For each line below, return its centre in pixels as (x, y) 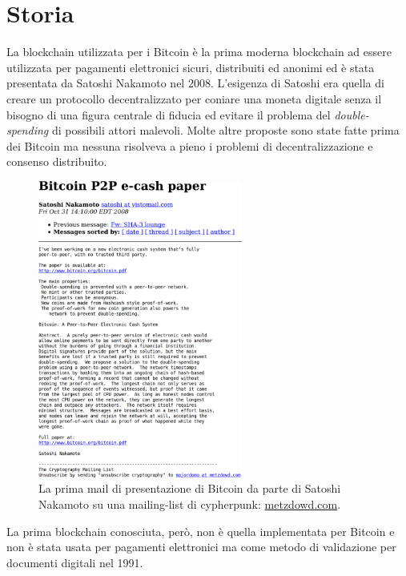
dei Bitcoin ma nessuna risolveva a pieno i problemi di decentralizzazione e (190, 145)
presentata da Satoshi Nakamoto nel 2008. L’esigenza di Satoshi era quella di (195, 83)
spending (28, 130)
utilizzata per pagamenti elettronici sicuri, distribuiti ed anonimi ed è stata (191, 67)
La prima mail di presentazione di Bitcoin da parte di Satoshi (190, 488)
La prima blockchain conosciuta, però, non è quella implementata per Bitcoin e (201, 531)
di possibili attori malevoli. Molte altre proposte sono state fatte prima (225, 130)
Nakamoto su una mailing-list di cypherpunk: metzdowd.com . (190, 504)
